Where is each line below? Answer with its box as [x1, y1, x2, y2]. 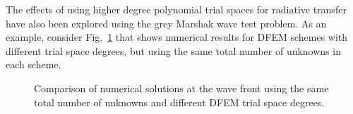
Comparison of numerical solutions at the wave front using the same [34, 80, 329, 95]
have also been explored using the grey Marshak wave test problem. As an [6, 15, 327, 30]
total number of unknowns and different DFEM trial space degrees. [34, 94, 325, 109]
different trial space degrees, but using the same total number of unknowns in [6, 43, 341, 58]
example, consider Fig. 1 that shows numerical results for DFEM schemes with [6, 30, 348, 44]
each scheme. [6, 57, 61, 72]
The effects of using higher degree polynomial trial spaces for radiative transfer [6, 2, 347, 16]
